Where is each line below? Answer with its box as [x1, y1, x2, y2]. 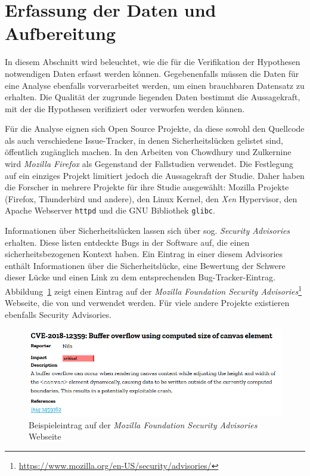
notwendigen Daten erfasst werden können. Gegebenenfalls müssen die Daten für [5, 67, 299, 79]
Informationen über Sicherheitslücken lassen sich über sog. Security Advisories [5, 224, 290, 237]
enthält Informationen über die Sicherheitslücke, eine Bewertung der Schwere [5, 259, 286, 271]
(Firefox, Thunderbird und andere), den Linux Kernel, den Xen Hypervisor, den [5, 192, 297, 205]
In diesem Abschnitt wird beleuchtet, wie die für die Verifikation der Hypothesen [5, 55, 300, 68]
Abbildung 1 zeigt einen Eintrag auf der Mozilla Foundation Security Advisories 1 [5, 283, 302, 297]
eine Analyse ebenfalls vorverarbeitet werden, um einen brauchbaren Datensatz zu [5, 79, 305, 91]
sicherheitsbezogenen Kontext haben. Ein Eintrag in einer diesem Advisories [5, 248, 283, 260]
